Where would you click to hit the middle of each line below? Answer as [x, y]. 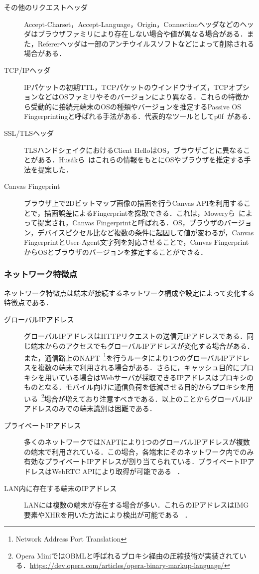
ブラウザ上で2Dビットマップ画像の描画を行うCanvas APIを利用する [134, 203]
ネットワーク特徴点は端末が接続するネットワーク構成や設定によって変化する [129, 292]
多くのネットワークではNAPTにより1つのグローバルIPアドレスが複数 [137, 442]
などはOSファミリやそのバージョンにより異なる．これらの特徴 [140, 97]
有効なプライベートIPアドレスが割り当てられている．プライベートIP [136, 461]
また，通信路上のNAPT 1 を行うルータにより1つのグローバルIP [126, 357]
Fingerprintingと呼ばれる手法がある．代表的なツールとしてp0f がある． [139, 116]
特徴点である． [28, 302]
